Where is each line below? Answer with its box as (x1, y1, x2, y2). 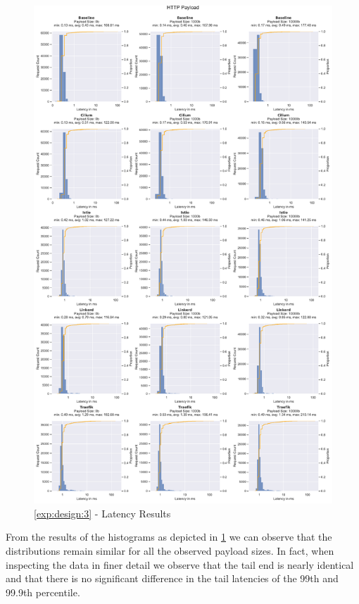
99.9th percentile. (6, 584, 80, 599)
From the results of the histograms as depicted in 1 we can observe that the (6, 529, 332, 544)
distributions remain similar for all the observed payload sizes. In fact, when (6, 543, 334, 558)
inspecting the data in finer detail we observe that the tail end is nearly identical (6, 557, 354, 572)
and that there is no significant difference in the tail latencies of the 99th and (6, 571, 339, 586)
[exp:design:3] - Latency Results (34, 505, 171, 520)
